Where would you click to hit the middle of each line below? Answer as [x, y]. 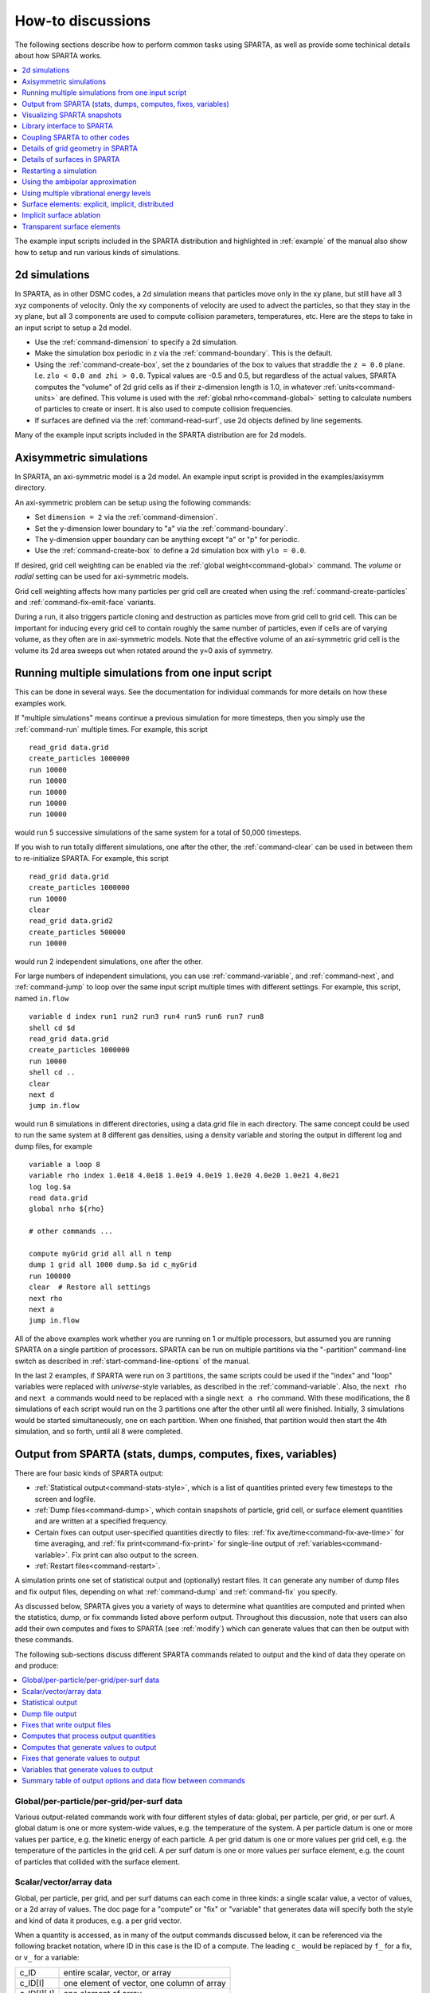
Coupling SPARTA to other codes [76, 137]
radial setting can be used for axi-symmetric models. [102, 576]
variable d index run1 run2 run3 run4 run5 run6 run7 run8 [147, 1017]
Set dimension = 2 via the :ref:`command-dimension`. [126, 517]
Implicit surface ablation [61, 215]
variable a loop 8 [65, 1164]
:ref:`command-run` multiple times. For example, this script [111, 729]
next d [42, 1095]
